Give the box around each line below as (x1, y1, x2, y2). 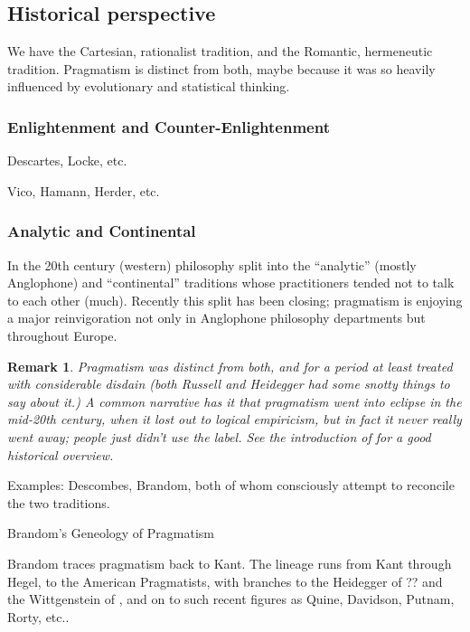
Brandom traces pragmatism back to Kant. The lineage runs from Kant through (7, 553, 452, 572)
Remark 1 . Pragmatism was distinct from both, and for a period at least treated (7, 356, 453, 375)
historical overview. (7, 445, 114, 464)
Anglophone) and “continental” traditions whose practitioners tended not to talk (7, 273, 455, 292)
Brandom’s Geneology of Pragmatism (7, 524, 214, 542)
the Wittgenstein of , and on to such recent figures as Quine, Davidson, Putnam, (7, 590, 455, 608)
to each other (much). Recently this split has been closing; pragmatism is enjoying (7, 290, 463, 309)
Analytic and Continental (7, 220, 196, 242)
